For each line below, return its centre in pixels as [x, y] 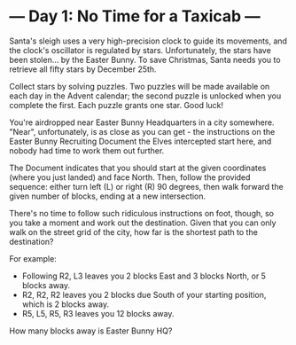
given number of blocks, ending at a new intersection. [108, 196]
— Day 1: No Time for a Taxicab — [135, 16]
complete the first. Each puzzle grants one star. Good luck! [117, 105]
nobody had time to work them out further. [87, 150]
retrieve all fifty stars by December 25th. [83, 69]
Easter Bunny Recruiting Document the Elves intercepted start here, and [140, 141]
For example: [33, 258]
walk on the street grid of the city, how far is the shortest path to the [134, 231]
